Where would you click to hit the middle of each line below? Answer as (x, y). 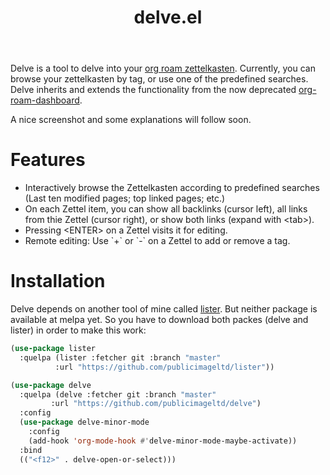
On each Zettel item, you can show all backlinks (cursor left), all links (166, 209)
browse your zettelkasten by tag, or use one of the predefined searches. (159, 79)
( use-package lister (53, 349)
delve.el (168, 17)
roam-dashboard (45, 100)
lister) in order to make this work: (78, 330)
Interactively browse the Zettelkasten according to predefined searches (172, 188)
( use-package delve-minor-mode (84, 422)
